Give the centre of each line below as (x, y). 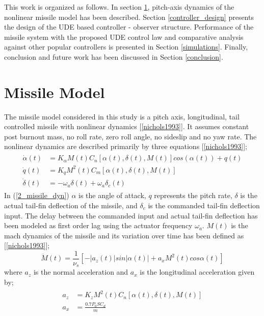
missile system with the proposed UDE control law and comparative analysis (124, 37)
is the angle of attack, (112, 195)
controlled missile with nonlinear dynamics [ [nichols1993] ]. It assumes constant (127, 126)
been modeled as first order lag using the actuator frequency (98, 225)
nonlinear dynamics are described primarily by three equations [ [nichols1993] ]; (126, 146)
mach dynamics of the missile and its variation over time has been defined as (124, 235)
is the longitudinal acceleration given (197, 272)
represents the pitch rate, (193, 195)
